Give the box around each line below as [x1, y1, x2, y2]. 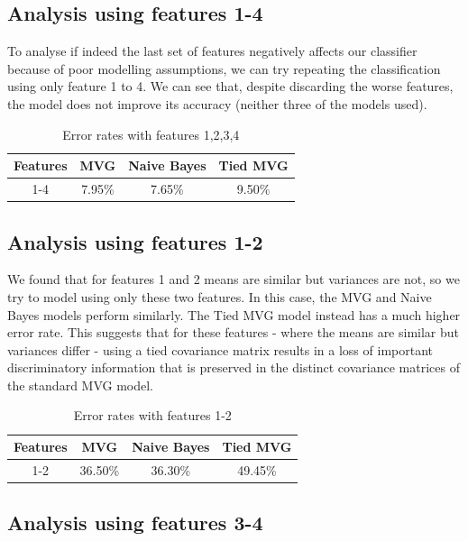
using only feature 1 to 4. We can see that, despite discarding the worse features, [7, 77, 454, 96]
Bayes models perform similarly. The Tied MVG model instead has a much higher [7, 305, 461, 324]
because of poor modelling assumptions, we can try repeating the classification [7, 59, 441, 78]
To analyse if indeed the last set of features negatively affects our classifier [7, 41, 418, 60]
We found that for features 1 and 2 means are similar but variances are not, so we [7, 270, 460, 289]
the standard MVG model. [7, 375, 154, 394]
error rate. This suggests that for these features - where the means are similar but [7, 323, 460, 342]
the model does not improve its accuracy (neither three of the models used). [7, 94, 427, 113]
